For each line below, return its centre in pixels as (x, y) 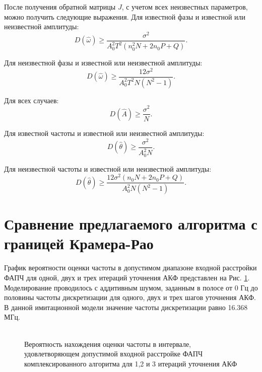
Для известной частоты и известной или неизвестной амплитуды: (104, 133)
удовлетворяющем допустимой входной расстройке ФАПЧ (114, 354)
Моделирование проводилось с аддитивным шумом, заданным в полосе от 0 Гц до (131, 287)
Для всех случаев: (31, 100)
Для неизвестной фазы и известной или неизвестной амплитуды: (103, 63)
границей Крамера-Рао (79, 243)
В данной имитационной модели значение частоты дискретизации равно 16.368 (126, 307)
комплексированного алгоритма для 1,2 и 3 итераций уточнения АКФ (131, 363)
